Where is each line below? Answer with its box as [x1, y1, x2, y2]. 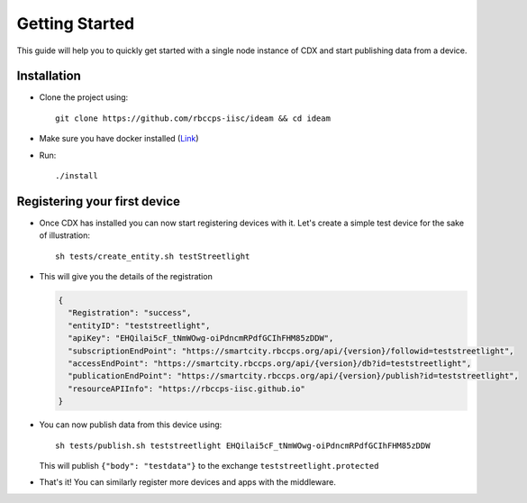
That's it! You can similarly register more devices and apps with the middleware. [39, 477, 337, 488]
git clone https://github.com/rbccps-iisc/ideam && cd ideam [55, 113, 331, 123]
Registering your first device [16, 194, 180, 209]
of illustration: [39, 230, 90, 241]
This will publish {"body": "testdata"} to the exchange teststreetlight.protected [39, 460, 379, 471]
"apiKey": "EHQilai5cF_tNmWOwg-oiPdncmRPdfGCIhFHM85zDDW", [68, 334, 334, 343]
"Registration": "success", [68, 307, 192, 318]
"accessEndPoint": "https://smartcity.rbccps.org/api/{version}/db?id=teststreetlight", [68, 359, 472, 369]
